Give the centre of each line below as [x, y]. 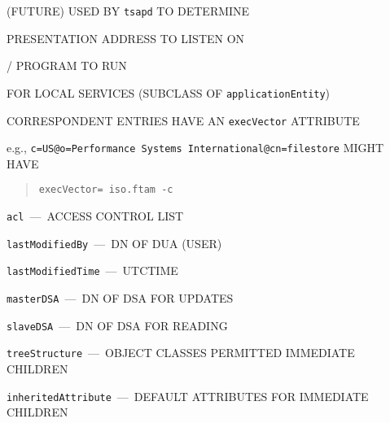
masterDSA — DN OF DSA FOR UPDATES [120, 298]
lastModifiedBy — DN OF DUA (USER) [114, 243]
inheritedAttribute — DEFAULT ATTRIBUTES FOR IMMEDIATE [188, 396]
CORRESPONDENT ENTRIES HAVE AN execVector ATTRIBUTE [183, 120]
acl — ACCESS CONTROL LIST [95, 216]
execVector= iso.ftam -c [106, 190]
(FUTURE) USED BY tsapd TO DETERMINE [128, 11]
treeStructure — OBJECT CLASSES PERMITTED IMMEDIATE [181, 353]
